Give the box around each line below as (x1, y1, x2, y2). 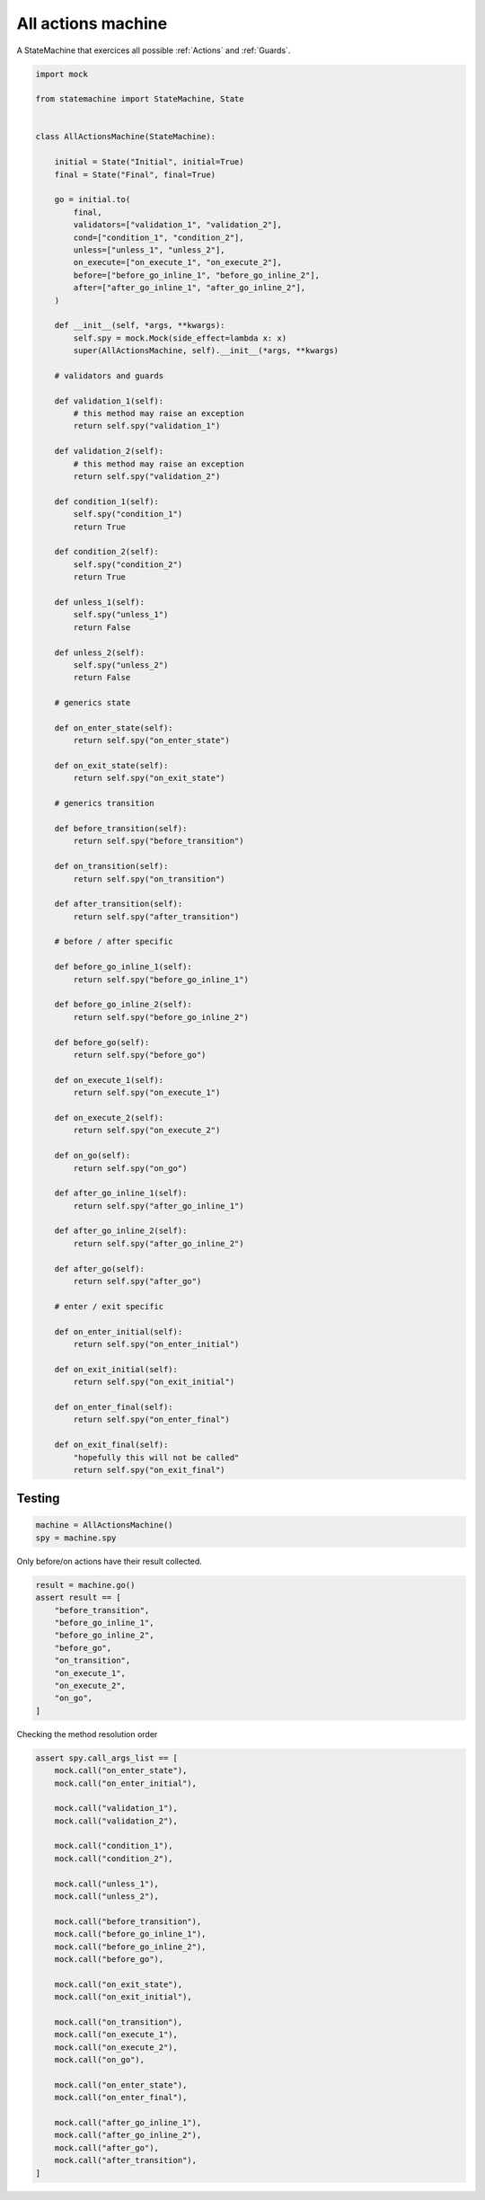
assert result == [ (35, 1592, 121, 1603)
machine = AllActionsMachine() (35, 1520, 174, 1530)
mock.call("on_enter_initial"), (54, 1778, 198, 1788)
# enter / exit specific (54, 1301, 164, 1311)
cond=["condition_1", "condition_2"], (73, 232, 244, 243)
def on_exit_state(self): (54, 760, 169, 771)
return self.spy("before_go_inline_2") (73, 1012, 249, 1022)
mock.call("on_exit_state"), (54, 1979, 183, 1990)
